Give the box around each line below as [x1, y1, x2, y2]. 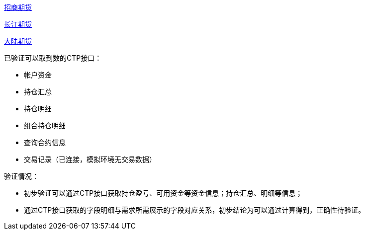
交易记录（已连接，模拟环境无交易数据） [24, 155, 156, 163]
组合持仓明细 [24, 121, 66, 130]
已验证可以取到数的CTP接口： [4, 54, 102, 62]
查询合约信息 [24, 138, 66, 147]
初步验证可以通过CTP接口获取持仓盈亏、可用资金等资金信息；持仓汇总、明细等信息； [24, 189, 303, 197]
